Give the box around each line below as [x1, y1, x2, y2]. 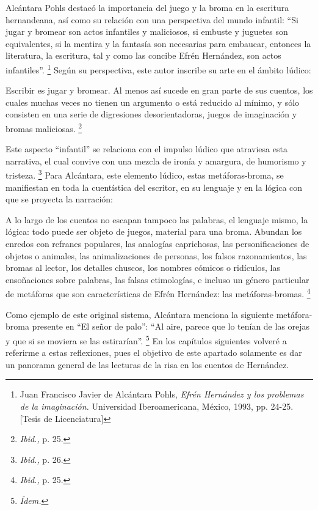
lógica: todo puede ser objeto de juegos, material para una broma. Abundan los [5, 225, 302, 238]
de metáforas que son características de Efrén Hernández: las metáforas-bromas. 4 [5, 286, 311, 300]
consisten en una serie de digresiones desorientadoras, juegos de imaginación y [5, 108, 297, 120]
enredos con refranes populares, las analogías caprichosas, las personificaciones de [5, 237, 309, 250]
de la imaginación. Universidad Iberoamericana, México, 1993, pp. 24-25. [20, 399, 294, 412]
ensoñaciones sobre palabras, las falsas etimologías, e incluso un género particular [5, 273, 309, 286]
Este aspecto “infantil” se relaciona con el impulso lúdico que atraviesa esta [5, 142, 287, 155]
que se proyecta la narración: [5, 193, 113, 205]
